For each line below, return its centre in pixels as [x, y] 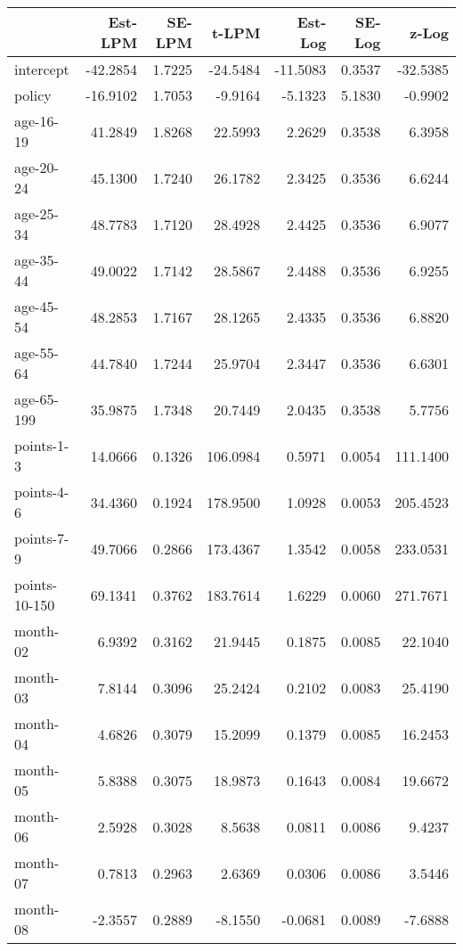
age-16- [37, 121]
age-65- [37, 399]
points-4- [42, 492]
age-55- [37, 353]
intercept [42, 69]
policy [33, 95]
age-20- [37, 167]
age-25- [37, 213]
